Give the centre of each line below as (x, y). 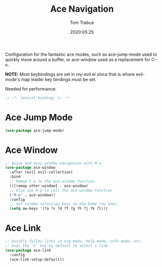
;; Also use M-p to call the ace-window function (61, 190)
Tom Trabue (82, 22)
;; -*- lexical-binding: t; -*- (38, 98)
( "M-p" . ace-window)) (32, 195)
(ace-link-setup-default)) (37, 259)
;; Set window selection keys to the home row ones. (64, 204)
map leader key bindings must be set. (59, 79)
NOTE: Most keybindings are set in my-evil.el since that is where (70, 74)
